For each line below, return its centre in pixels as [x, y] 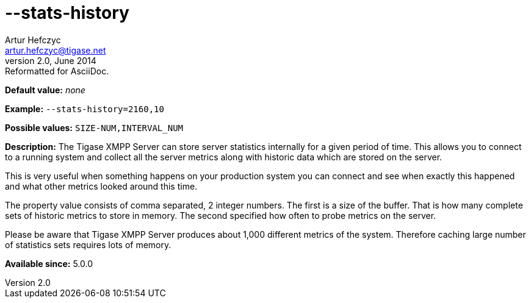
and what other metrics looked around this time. [101, 186]
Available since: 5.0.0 [49, 263]
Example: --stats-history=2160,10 [85, 109]
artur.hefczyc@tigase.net [56, 50]
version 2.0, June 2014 [51, 60]
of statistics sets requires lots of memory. [88, 244]
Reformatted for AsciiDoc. [57, 71]
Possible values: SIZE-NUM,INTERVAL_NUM [94, 127]
